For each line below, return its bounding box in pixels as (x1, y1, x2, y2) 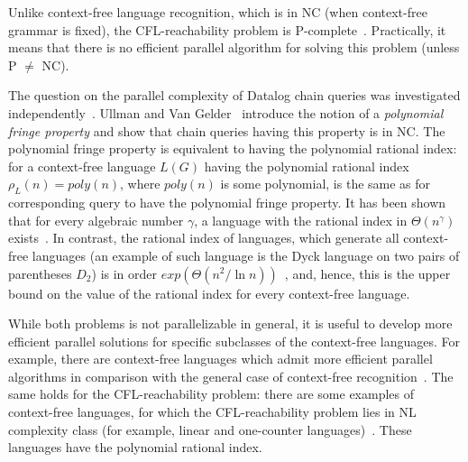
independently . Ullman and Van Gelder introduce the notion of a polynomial (8, 103, 444, 122)
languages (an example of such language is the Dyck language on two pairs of (32, 245, 460, 264)
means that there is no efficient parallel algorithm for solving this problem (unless (8, 38, 460, 57)
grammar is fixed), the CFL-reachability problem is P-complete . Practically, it (8, 20, 446, 39)
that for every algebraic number (8, 210, 184, 229)
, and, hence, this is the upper (284, 263, 451, 282)
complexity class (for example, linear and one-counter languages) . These (8, 420, 412, 439)
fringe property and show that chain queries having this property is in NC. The (8, 121, 445, 140)
